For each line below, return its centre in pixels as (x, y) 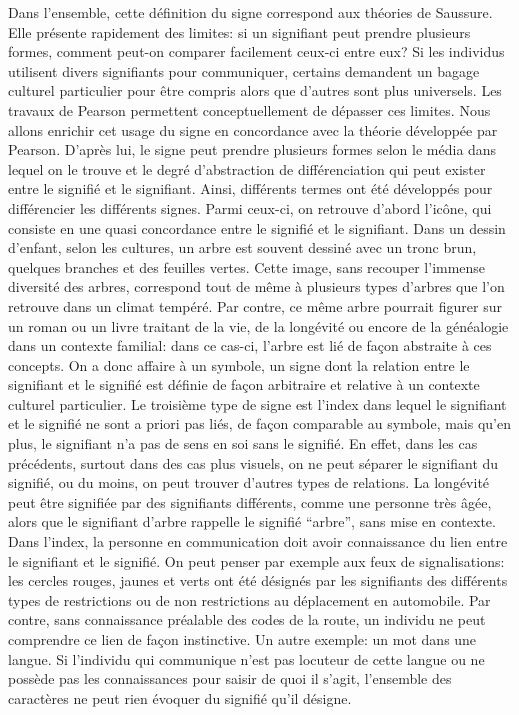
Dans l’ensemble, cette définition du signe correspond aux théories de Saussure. (250, 12)
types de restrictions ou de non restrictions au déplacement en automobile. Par (249, 599)
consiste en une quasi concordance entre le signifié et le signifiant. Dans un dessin (257, 227)
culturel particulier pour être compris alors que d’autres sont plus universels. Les (255, 90)
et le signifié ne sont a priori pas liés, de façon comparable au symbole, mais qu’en (259, 423)
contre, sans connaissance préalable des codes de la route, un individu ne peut (247, 619)
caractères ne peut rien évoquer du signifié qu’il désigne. (180, 697)
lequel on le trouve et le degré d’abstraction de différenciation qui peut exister (247, 168)
